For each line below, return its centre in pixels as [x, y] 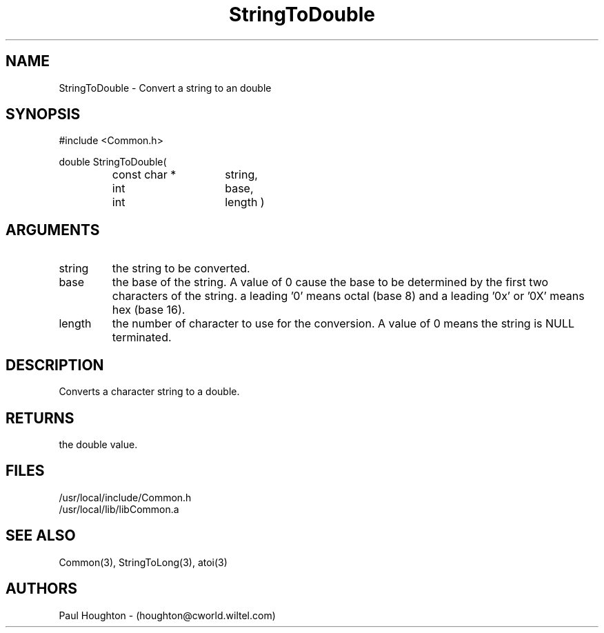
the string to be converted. [181, 269]
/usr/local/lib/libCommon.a [119, 509]
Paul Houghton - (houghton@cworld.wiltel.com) [167, 615]
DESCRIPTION [55, 365]
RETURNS [40, 418]
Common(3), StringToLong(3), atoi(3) [143, 562]
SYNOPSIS [43, 114]
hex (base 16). [149, 310]
